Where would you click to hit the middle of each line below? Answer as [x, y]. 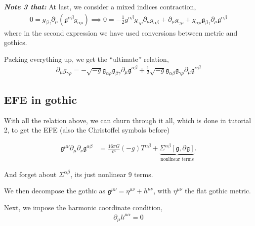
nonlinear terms [177, 159]
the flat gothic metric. [218, 191]
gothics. [16, 42]
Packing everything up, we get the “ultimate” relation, [86, 59]
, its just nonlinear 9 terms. [112, 174]
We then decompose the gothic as [55, 191]
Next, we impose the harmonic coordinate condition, [83, 207]
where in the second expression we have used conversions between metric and [121, 32]
